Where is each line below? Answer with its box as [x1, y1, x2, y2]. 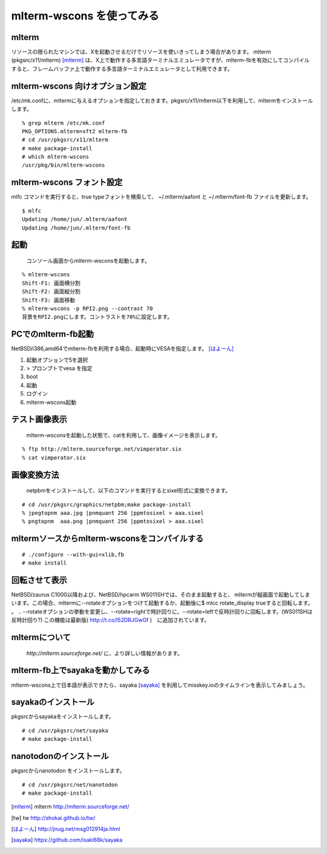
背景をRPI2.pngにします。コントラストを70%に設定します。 [22, 314, 173, 320]
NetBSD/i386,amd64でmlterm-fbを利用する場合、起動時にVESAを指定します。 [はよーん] [11, 345, 234, 353]
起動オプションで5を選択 [26, 356, 88, 363]
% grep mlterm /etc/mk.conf [22, 119, 105, 127]
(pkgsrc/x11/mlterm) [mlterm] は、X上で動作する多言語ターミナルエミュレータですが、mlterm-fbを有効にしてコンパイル [11, 56, 310, 64]
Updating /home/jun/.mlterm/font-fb [22, 224, 131, 231]
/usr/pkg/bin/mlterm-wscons [22, 162, 105, 169]
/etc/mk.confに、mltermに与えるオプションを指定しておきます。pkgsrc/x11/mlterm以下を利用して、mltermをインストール [11, 97, 313, 104]
